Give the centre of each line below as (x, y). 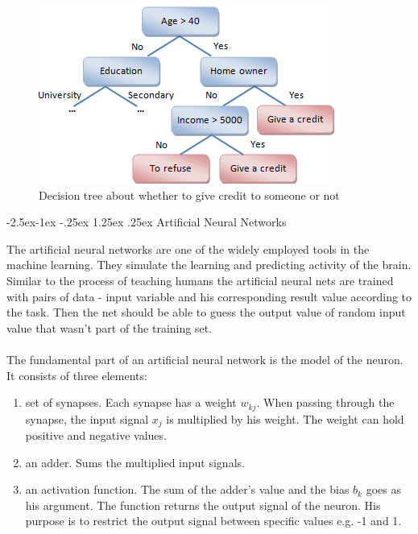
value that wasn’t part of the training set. (109, 327)
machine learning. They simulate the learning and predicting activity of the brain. (209, 265)
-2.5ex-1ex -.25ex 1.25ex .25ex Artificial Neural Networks (147, 222)
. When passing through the (325, 402)
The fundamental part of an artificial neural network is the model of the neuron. (205, 359)
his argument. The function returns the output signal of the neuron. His (203, 505)
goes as (383, 489)
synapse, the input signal (87, 418)
